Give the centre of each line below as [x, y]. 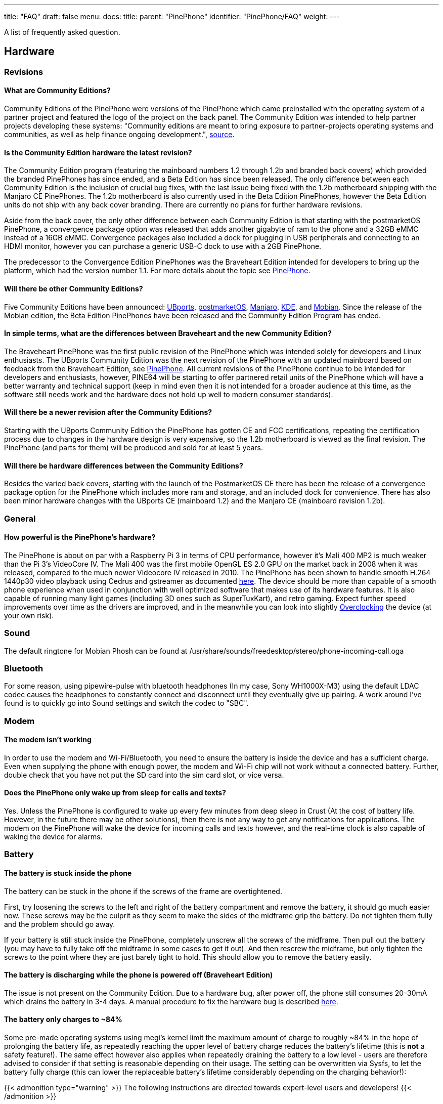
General [20, 518]
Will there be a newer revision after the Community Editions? [108, 412]
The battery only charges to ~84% [63, 1020]
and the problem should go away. [60, 924]
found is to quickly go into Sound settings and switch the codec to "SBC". [126, 703]
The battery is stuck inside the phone [68, 873]
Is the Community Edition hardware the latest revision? [98, 152]
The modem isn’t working [48, 740]
